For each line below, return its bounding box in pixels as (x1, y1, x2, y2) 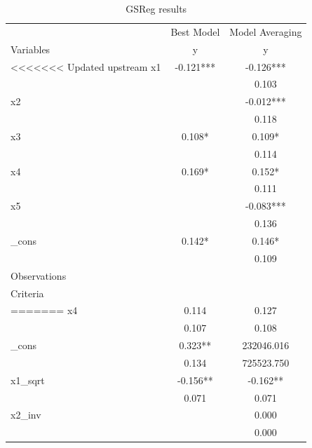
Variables (11, 41, 50, 56)
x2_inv (11, 407, 41, 422)
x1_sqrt (11, 372, 45, 387)
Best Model (170, 24, 220, 39)
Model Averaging (229, 24, 302, 39)
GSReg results (126, 1, 187, 15)
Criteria (11, 285, 44, 300)
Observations (11, 268, 67, 283)
